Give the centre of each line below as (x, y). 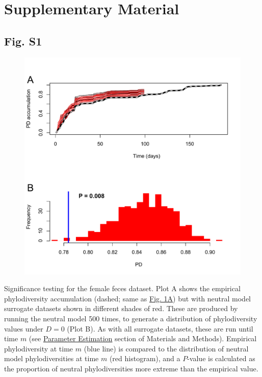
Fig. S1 (23, 41)
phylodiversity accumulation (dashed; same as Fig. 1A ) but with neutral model (128, 298)
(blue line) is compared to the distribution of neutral (166, 348)
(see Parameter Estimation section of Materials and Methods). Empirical (143, 338)
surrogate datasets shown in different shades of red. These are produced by (121, 308)
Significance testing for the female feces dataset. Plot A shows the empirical (122, 288)
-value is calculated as (221, 358)
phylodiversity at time (39, 348)
